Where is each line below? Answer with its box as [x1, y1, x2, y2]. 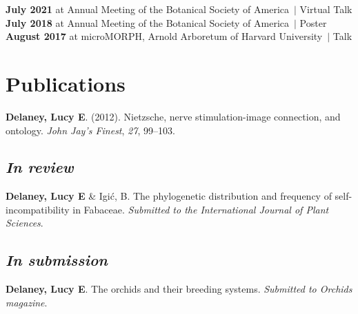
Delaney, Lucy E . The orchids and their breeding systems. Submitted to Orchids [6, 282, 352, 296]
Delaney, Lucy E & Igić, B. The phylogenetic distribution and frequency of [6, 189, 332, 203]
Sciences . [6, 216, 43, 230]
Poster [299, 15, 327, 30]
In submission [6, 249, 108, 271]
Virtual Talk [299, 2, 352, 16]
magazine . [6, 295, 48, 309]
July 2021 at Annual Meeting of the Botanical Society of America [6, 2, 290, 16]
